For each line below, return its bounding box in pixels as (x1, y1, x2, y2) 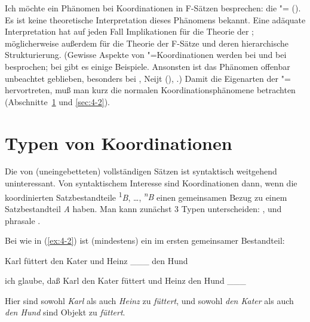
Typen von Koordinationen (5, 130, 232, 155)
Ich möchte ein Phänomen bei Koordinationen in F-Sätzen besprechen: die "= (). (5, 2, 301, 14)
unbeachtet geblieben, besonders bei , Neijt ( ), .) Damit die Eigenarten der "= (5, 72, 291, 84)
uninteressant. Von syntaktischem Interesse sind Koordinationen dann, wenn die (5, 177, 297, 189)
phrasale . (5, 214, 41, 226)
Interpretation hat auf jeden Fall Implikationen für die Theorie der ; (5, 25, 254, 38)
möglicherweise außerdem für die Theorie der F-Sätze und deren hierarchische (5, 36, 289, 49)
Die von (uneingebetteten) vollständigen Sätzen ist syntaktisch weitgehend (5, 165, 277, 177)
